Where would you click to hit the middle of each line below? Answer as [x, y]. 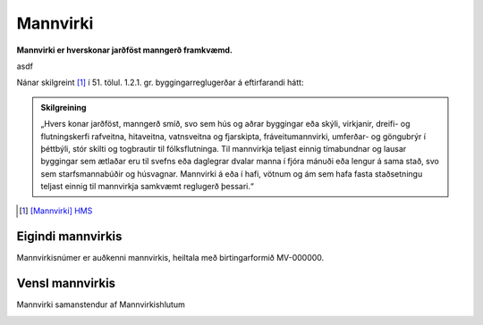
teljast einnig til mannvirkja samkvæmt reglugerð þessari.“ [147, 187]
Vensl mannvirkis [66, 283]
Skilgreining [64, 107]
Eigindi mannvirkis [69, 237]
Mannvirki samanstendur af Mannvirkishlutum [101, 304]
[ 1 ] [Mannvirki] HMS [56, 211]
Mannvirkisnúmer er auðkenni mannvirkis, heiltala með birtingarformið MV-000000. [170, 258]
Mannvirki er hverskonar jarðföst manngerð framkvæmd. [124, 50]
